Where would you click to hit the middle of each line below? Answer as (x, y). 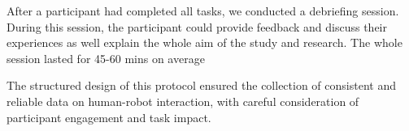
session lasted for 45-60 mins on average (106, 58)
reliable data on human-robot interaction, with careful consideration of (183, 101)
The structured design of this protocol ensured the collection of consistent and (201, 85)
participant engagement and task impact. (109, 117)
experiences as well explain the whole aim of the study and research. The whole (204, 42)
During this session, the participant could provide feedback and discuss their (197, 26)
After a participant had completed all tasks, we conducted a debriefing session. (203, 11)
